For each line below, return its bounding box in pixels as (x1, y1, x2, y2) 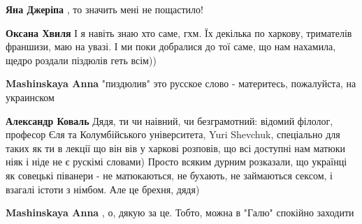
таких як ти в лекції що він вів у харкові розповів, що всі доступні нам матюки (6, 140, 345, 155)
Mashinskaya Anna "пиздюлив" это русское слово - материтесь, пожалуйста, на (6, 76, 356, 91)
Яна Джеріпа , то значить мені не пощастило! (6, 2, 203, 16)
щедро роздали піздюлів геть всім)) (6, 52, 157, 67)
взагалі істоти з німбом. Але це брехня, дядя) (6, 181, 200, 196)
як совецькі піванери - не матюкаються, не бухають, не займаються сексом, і (6, 167, 333, 182)
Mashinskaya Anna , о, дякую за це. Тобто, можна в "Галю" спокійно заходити (6, 205, 354, 220)
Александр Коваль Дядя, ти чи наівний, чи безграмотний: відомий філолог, (6, 113, 333, 128)
